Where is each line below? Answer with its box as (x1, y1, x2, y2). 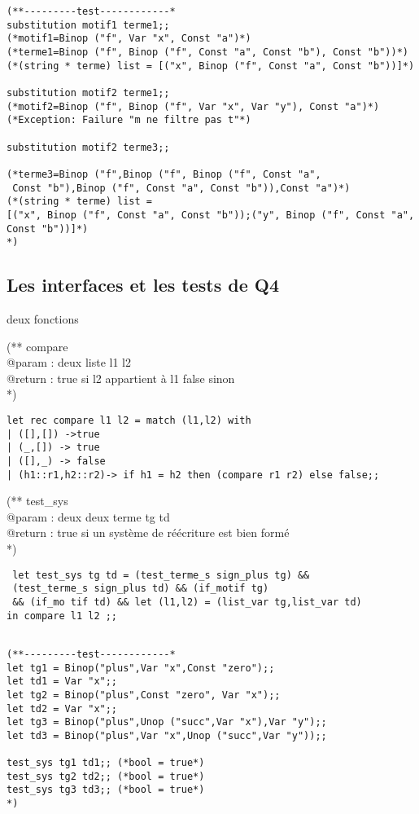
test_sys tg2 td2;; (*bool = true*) (7, 770, 205, 782)
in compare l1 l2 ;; (7, 609, 118, 622)
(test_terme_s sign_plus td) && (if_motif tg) (12, 583, 269, 595)
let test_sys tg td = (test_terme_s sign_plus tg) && (12, 569, 310, 581)
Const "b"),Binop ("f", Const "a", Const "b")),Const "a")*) (12, 182, 351, 194)
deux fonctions (7, 310, 79, 328)
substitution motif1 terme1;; (7, 19, 170, 31)
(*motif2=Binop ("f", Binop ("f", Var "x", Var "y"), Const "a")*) (7, 100, 380, 112)
